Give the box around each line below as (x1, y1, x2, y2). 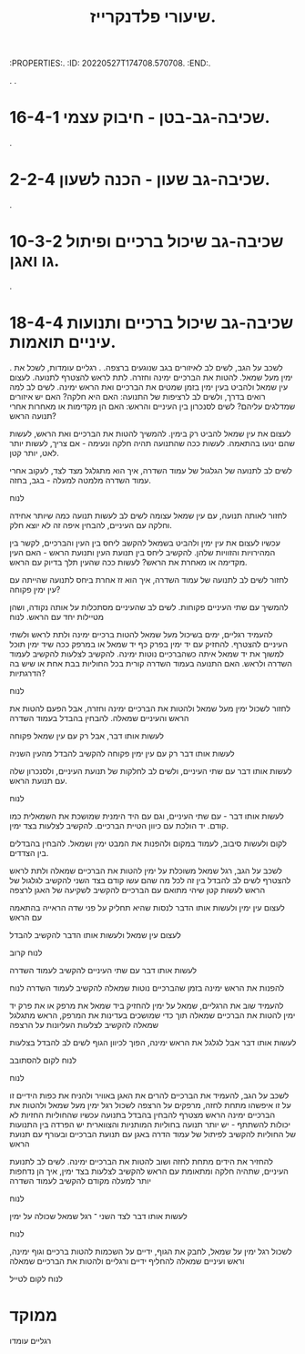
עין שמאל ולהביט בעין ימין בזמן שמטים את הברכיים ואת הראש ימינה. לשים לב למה (9, 381, 289, 392)
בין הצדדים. (9, 847, 49, 858)
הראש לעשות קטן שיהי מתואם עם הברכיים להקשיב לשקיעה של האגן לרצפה (9, 884, 266, 895)
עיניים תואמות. (9, 332, 117, 352)
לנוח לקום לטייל (9, 1273, 64, 1284)
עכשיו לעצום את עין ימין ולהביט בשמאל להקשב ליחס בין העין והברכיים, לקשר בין (9, 537, 280, 548)
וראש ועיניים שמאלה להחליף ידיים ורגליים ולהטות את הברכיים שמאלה (9, 1255, 245, 1267)
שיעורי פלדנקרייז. (89, 6, 217, 27)
